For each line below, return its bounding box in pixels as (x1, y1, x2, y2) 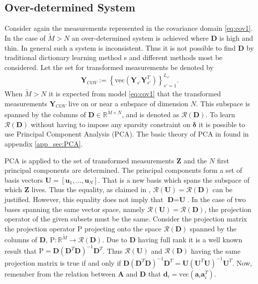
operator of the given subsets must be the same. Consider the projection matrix (4, 213, 247, 224)
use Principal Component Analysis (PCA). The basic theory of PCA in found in (4, 129, 249, 139)
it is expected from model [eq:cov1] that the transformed (49, 88, 221, 98)
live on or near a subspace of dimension (68, 98, 188, 108)
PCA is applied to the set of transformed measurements (4, 155, 174, 165)
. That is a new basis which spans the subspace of (98, 174, 250, 185)
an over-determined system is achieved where (72, 33, 209, 43)
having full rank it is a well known (138, 234, 243, 245)
